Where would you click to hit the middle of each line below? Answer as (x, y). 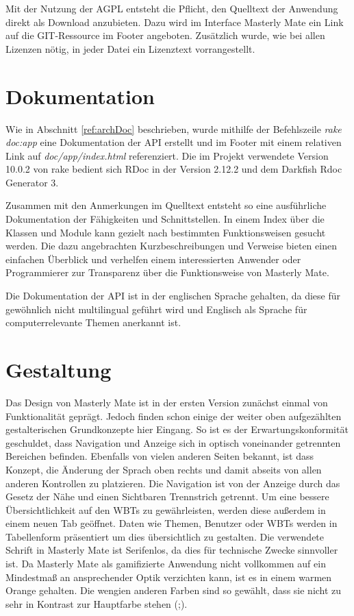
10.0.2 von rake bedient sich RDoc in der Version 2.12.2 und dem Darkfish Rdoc (174, 169)
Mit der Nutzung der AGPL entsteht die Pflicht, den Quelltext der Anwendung (172, 8)
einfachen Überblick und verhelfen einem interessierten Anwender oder (153, 259)
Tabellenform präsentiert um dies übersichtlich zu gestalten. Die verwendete (165, 536)
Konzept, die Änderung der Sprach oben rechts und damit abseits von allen (164, 469)
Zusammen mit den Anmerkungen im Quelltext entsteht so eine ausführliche (166, 205)
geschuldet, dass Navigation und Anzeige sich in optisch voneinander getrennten (173, 442)
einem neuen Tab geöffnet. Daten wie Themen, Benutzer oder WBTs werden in (172, 523)
